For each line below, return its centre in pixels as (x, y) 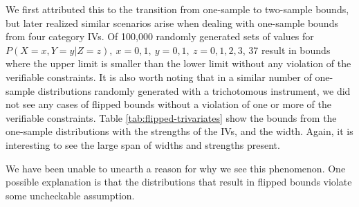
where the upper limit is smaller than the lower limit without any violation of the (178, 63)
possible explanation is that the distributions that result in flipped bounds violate (179, 182)
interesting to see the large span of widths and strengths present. (143, 144)
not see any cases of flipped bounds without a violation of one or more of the (168, 104)
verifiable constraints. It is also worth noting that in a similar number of (159, 76)
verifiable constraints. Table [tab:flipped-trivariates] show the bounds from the (171, 117)
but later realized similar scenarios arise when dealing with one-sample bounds (172, 22)
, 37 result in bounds (286, 49)
